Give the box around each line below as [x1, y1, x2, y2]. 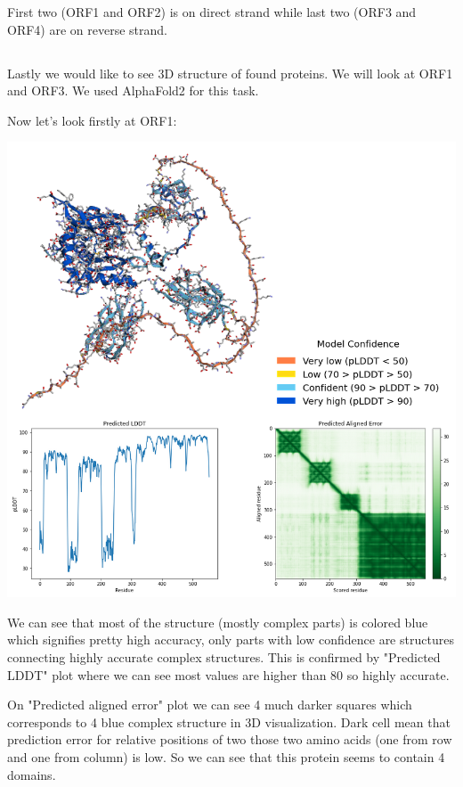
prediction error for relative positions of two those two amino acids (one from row [7, 730, 452, 749]
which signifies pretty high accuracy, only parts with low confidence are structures [7, 630, 454, 649]
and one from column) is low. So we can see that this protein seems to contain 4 [7, 747, 445, 766]
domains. [7, 765, 56, 783]
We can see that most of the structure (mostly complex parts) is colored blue [7, 612, 428, 631]
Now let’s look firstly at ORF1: [7, 111, 177, 129]
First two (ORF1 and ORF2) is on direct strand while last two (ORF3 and [7, 3, 417, 20]
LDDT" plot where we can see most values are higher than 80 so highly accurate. [7, 665, 450, 684]
